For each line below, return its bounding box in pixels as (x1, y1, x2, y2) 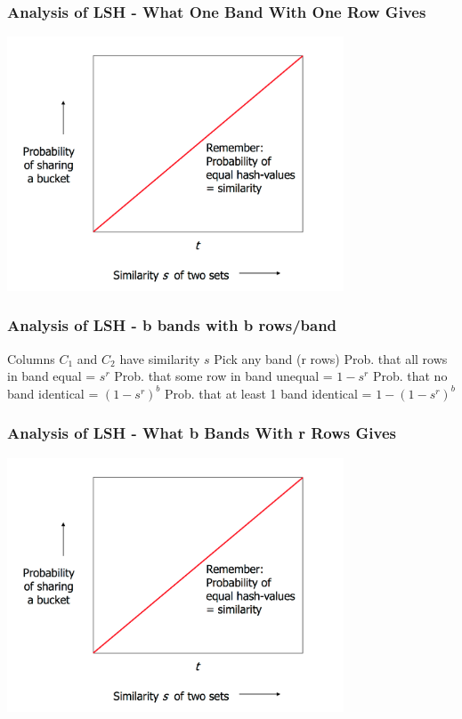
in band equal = (7, 367, 96, 385)
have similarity (119, 349, 200, 368)
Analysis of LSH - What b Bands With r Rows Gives (7, 422, 396, 444)
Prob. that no (372, 367, 448, 385)
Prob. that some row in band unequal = (114, 367, 333, 385)
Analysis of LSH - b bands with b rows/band (7, 314, 337, 336)
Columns (7, 349, 55, 368)
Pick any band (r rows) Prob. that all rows (214, 349, 448, 368)
